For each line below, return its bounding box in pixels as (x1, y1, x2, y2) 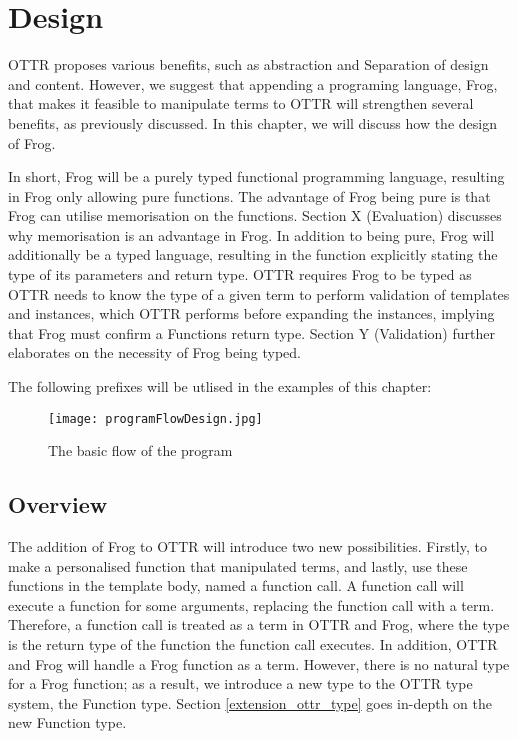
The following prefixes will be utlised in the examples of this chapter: (8, 376, 432, 397)
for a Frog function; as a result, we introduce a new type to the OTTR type (8, 673, 473, 694)
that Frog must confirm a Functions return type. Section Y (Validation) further (8, 322, 495, 343)
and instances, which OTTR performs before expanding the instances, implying (8, 303, 495, 324)
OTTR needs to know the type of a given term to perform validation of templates (8, 283, 510, 304)
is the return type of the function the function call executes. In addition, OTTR (8, 634, 498, 655)
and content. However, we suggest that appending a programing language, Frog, (8, 73, 498, 94)
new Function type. (8, 712, 127, 733)
